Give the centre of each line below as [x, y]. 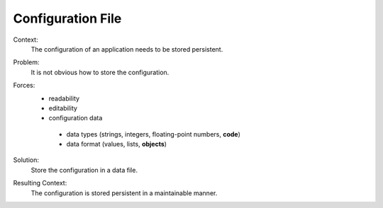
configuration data [76, 118]
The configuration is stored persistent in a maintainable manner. [124, 193]
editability [63, 108]
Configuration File [67, 18]
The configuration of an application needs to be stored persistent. [127, 49]
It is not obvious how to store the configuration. [100, 72]
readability [64, 98]
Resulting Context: [40, 183]
